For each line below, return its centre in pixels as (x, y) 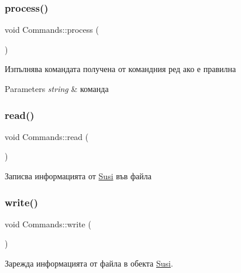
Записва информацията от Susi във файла (78, 176)
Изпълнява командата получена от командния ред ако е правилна (120, 69)
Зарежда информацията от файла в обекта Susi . (89, 263)
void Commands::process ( (52, 30)
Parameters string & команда (57, 88)
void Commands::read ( (47, 136)
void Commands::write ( (48, 223)
